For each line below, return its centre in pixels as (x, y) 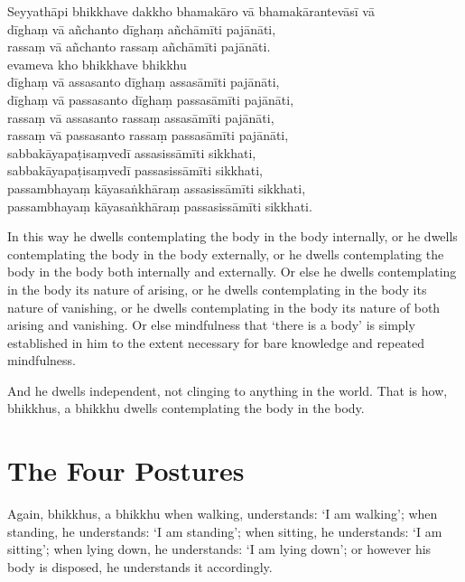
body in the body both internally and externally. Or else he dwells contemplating (232, 272)
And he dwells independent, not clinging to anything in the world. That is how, (228, 390)
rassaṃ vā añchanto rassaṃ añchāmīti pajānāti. (139, 47)
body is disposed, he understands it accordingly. (140, 566)
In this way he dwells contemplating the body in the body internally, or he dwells (232, 236)
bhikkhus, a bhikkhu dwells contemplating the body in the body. (186, 408)
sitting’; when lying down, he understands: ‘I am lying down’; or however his (219, 549)
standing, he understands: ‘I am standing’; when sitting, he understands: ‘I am (225, 531)
